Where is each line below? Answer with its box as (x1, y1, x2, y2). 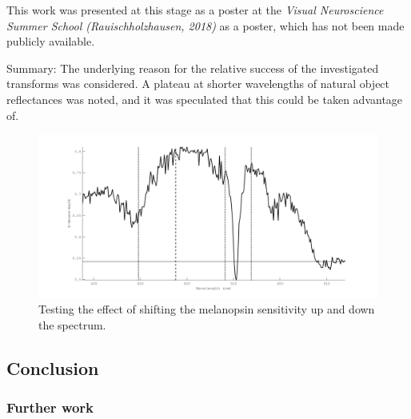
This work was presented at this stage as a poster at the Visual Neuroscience (6, 2, 384, 18)
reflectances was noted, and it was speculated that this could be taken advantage (6, 90, 403, 107)
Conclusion (6, 355, 99, 380)
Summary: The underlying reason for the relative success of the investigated (6, 59, 379, 76)
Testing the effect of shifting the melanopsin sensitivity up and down (38, 301, 375, 317)
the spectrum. (38, 316, 106, 333)
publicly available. (6, 33, 95, 50)
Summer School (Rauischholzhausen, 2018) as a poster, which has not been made (6, 17, 405, 34)
